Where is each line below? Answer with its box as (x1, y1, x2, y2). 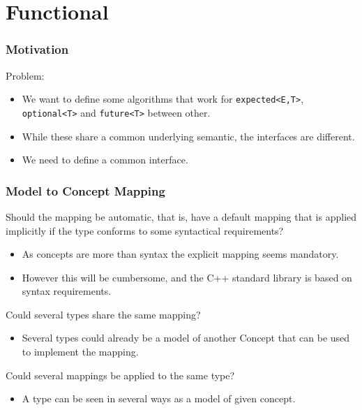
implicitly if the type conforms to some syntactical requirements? (6, 223, 284, 237)
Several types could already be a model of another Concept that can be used (22, 330, 350, 345)
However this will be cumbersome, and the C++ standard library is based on (22, 270, 352, 284)
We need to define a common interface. (22, 152, 188, 167)
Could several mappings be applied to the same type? (6, 367, 235, 382)
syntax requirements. (22, 284, 112, 298)
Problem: (6, 68, 45, 82)
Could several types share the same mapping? (6, 307, 201, 321)
